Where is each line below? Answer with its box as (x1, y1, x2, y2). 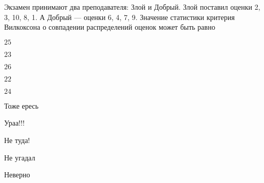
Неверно (4, 169, 30, 180)
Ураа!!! (4, 117, 25, 128)
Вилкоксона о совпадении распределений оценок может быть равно (4, 22, 215, 32)
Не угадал (4, 152, 35, 162)
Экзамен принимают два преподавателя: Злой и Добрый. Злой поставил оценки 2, (4, 2, 260, 12)
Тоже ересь (4, 100, 39, 111)
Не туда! (4, 134, 30, 145)
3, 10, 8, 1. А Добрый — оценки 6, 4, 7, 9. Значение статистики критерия (4, 11, 235, 22)
